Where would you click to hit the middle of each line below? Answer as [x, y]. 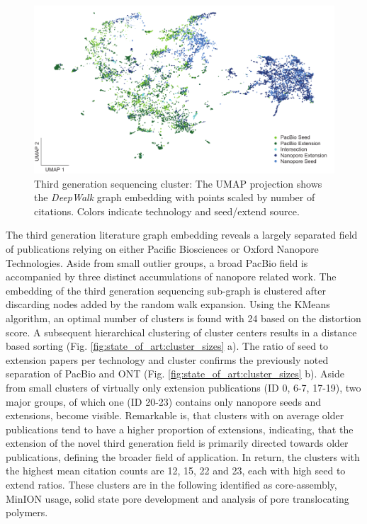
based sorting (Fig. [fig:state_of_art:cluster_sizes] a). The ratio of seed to [167, 346]
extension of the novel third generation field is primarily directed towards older [177, 443]
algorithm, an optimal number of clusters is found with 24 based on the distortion [183, 318]
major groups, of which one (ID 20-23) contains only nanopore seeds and [164, 401]
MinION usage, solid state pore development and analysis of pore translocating [177, 498]
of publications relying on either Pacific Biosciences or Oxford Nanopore [162, 248]
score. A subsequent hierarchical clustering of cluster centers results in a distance [181, 332]
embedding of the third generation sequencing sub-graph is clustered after [166, 290]
